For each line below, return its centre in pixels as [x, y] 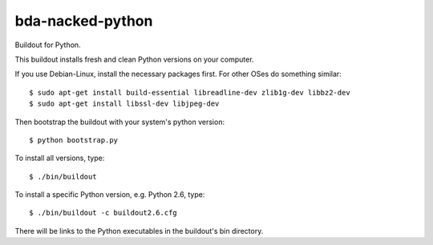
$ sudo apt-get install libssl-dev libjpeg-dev [124, 104]
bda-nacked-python [84, 21]
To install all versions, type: [60, 158]
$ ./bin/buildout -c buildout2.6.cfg [103, 213]
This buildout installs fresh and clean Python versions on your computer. [134, 59]
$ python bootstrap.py [74, 140]
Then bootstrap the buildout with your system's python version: [119, 122]
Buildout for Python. [48, 45]
